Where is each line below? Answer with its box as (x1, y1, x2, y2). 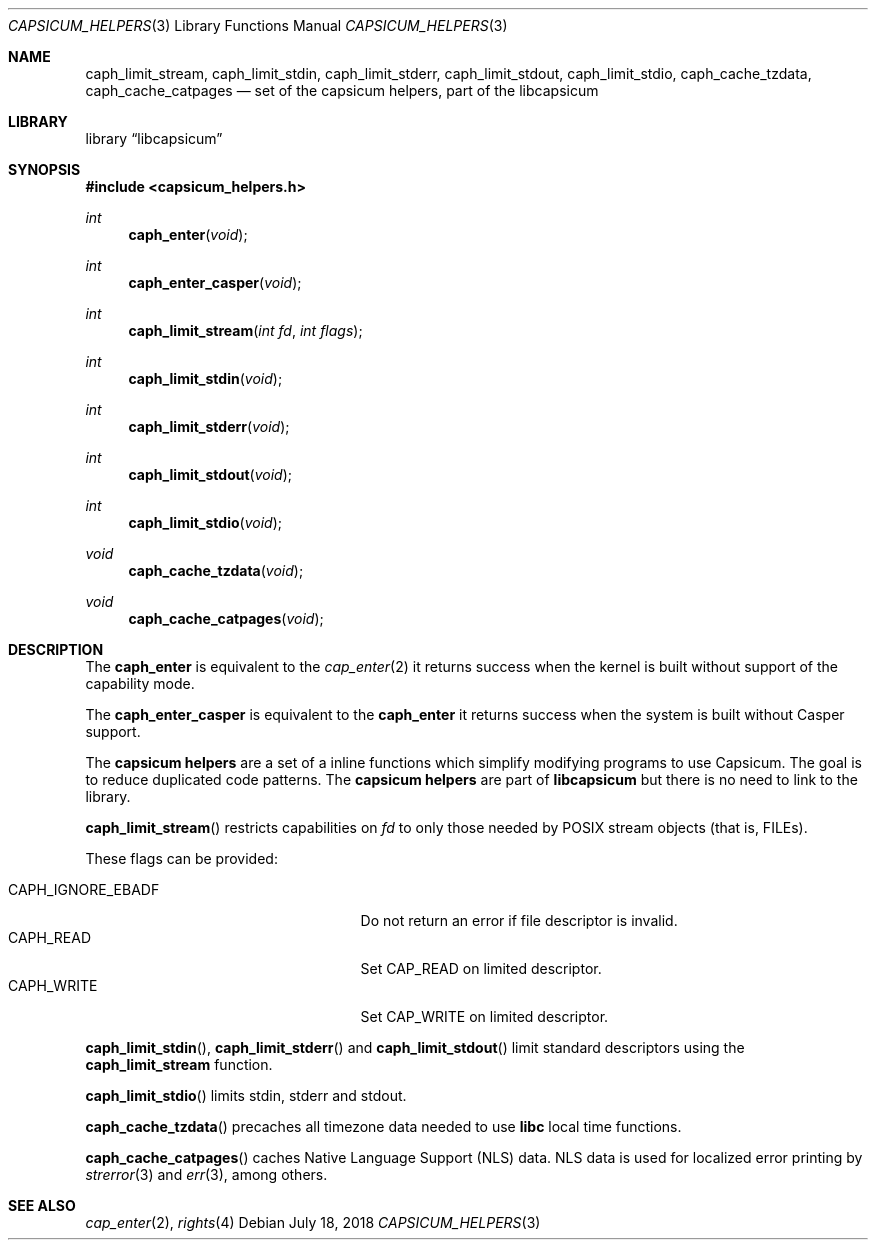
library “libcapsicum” (85, 130, 223, 147)
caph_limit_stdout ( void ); (128, 466, 293, 483)
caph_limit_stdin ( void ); (128, 370, 283, 387)
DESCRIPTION (8, 641, 104, 658)
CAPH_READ (8, 929, 92, 946)
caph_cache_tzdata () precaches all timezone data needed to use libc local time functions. (85, 1118, 682, 1135)
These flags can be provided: (85, 850, 278, 867)
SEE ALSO (8, 1197, 76, 1214)
